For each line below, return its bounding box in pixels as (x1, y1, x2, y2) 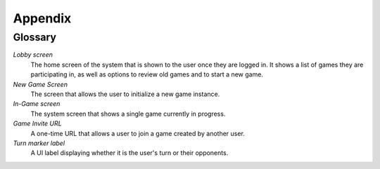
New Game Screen (13, 80, 68, 88)
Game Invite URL (13, 119, 63, 128)
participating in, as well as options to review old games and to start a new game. (30, 70, 264, 79)
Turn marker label (13, 139, 65, 147)
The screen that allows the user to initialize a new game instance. (30, 90, 220, 98)
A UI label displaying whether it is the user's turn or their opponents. (30, 149, 229, 157)
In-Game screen (13, 100, 61, 108)
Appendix (13, 11, 72, 26)
